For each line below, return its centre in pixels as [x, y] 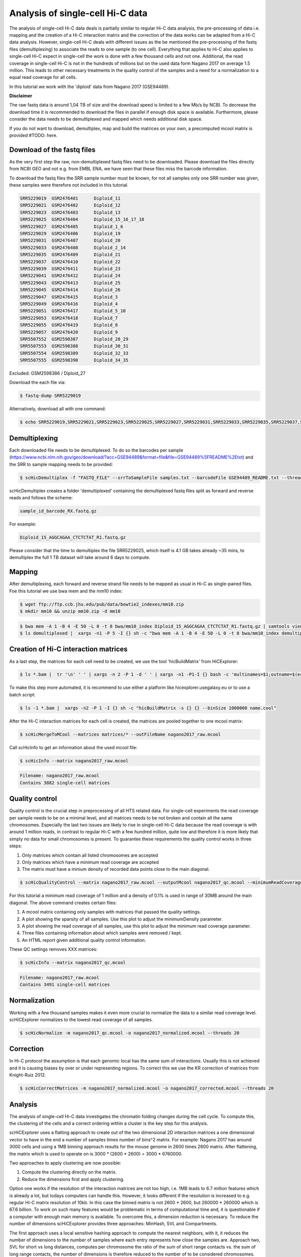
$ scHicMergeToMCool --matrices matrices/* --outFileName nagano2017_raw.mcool [120, 734]
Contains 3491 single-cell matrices [65, 985]
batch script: [22, 694]
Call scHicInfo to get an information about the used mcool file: [73, 747]
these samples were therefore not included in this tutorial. [69, 185]
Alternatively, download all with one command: [58, 409]
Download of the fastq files [52, 150]
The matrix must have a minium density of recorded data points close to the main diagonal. [116, 869]
